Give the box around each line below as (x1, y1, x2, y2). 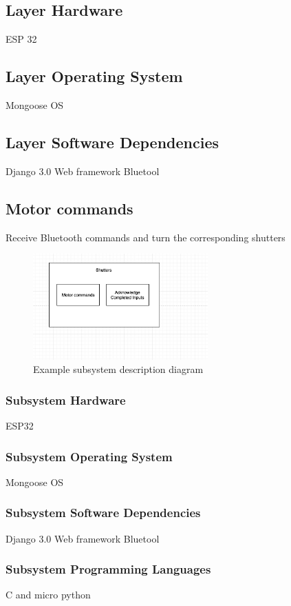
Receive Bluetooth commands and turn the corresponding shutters (6, 230, 285, 244)
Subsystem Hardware (6, 391, 126, 408)
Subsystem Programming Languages (6, 560, 211, 578)
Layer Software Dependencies (6, 131, 219, 152)
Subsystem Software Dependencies (6, 504, 201, 521)
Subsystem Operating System (6, 447, 173, 465)
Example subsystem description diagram (33, 362, 204, 376)
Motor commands (6, 197, 133, 219)
